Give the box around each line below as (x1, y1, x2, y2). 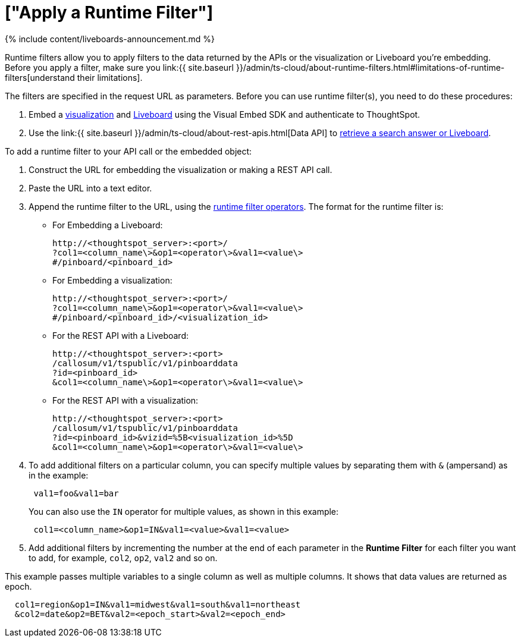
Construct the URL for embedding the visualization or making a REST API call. (29, 164, 332, 175)
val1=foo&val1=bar (33, 488, 119, 498)
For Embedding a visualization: (52, 275, 172, 285)
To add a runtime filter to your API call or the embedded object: (5, 146, 252, 156)
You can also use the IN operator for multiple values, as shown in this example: (29, 506, 339, 517)
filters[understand (5, 72, 75, 83)
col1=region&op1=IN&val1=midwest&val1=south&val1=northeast (14, 599, 301, 609)
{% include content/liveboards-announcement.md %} (5, 33, 215, 44)
